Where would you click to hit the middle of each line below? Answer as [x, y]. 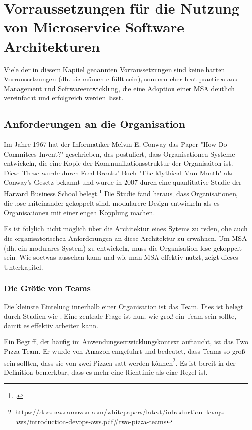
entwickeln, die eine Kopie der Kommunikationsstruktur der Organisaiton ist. [118, 163]
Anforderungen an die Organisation [95, 124]
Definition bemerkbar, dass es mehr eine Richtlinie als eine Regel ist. [106, 372]
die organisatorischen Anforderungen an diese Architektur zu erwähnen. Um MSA [126, 238]
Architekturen [52, 46]
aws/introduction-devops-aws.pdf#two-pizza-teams [91, 421]
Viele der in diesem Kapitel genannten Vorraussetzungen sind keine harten [115, 69]
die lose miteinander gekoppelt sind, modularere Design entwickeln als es [112, 203]
